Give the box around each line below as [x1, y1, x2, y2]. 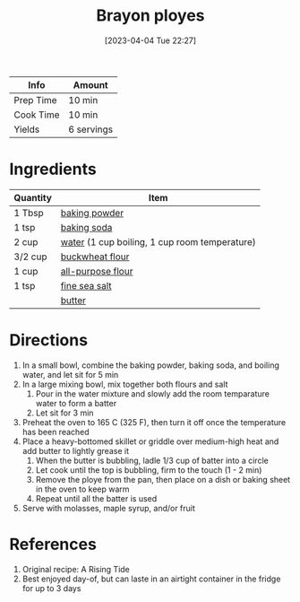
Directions [9, 330, 88, 351]
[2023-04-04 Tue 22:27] [104, 35, 197, 46]
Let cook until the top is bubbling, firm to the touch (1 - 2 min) [35, 464, 262, 475]
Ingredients [9, 159, 97, 179]
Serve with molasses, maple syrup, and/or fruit [21, 502, 195, 513]
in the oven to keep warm [35, 484, 130, 494]
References [9, 535, 97, 554]
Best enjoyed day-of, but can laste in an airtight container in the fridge [21, 573, 281, 584]
